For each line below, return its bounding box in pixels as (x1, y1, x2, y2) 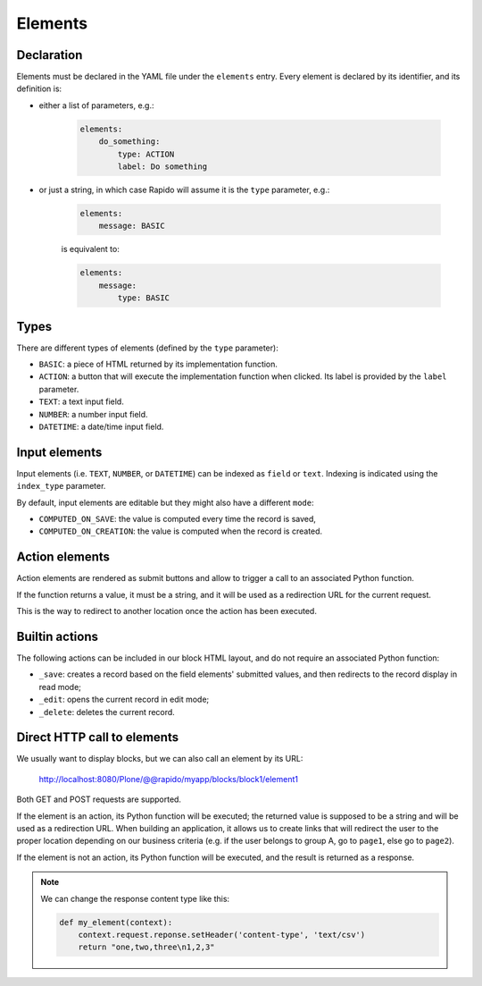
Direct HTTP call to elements (16, 729, 179, 746)
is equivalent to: (61, 244, 120, 255)
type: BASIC (117, 293, 170, 303)
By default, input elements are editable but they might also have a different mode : (16, 497, 314, 508)
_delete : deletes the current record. (38, 706, 176, 717)
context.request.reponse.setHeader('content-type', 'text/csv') (78, 930, 366, 940)
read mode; (38, 681, 82, 692)
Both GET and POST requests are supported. (16, 794, 182, 805)
